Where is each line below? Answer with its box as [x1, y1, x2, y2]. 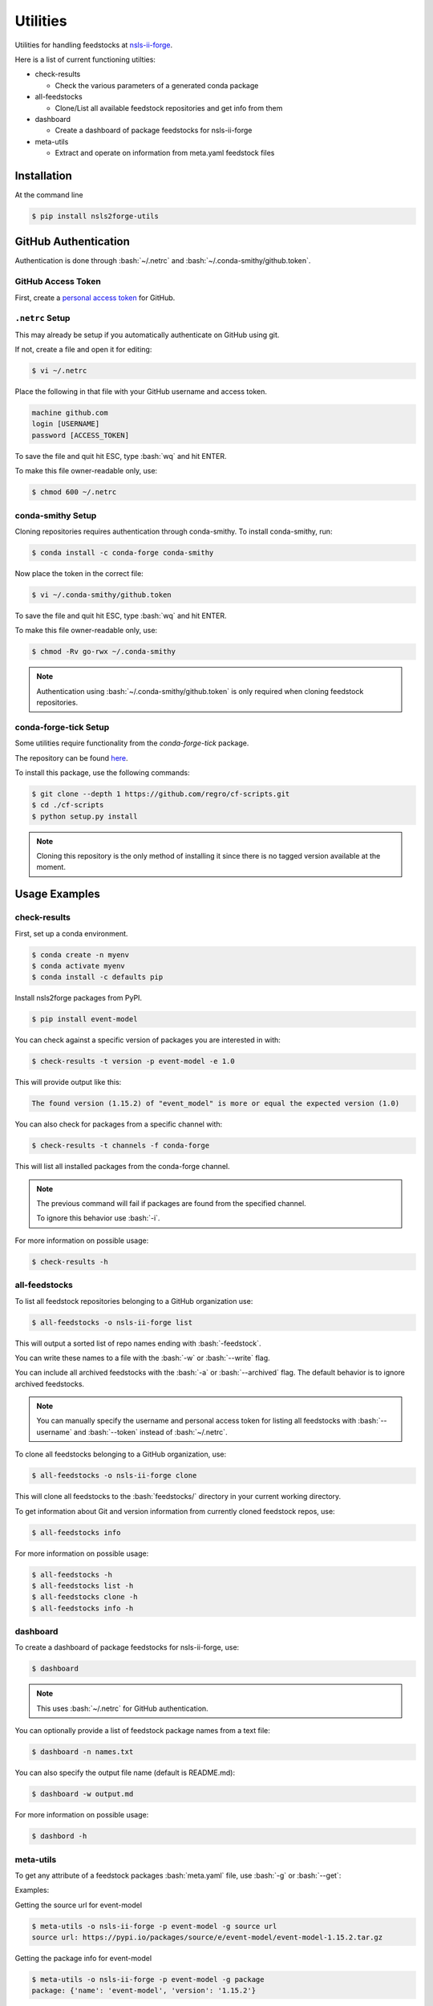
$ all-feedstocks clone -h [31, 1593, 138, 1602]
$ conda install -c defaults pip [31, 973, 164, 982]
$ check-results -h [31, 1257, 108, 1266]
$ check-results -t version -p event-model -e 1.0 [31, 1057, 236, 1066]
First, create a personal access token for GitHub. [14, 293, 176, 303]
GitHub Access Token [14, 276, 102, 287]
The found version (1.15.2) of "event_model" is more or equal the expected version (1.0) [31, 1099, 400, 1108]
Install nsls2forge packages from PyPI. [14, 993, 143, 1003]
